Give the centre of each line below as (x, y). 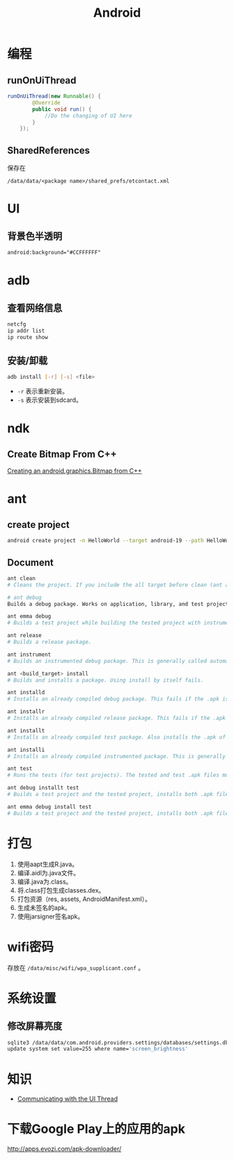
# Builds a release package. (49, 642)
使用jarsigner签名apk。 (50, 916)
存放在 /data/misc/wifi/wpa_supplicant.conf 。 (76, 967)
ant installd (26, 693)
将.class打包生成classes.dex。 (61, 890)
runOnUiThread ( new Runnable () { (54, 96)
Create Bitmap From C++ (62, 454)
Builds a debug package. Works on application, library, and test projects (119, 604)
